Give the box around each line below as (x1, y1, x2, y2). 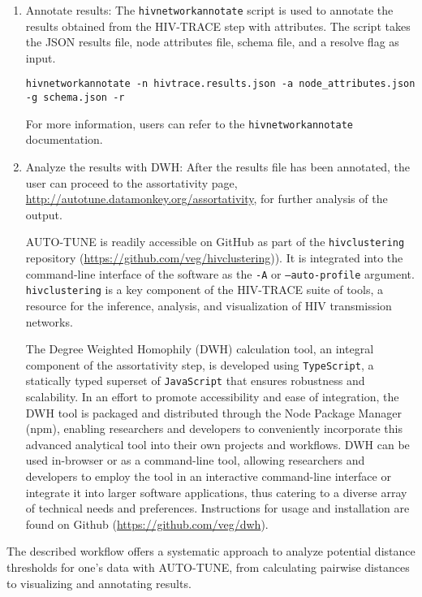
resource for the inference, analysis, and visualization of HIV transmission (25, 296, 392, 314)
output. (25, 205, 62, 223)
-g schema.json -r (25, 92, 125, 104)
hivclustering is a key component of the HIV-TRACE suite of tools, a (25, 281, 383, 298)
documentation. (25, 131, 103, 148)
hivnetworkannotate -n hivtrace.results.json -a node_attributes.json (25, 78, 416, 90)
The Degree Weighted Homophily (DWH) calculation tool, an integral (25, 340, 374, 357)
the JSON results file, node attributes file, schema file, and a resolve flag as (25, 33, 399, 50)
